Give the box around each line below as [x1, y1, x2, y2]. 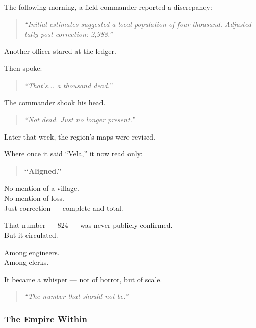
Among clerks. [4, 257, 49, 267]
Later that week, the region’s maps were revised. [4, 131, 156, 142]
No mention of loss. [4, 193, 64, 203]
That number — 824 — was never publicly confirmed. [4, 220, 173, 230]
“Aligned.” [24, 165, 62, 176]
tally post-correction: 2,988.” [24, 29, 113, 39]
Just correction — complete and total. [4, 202, 123, 213]
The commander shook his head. [4, 97, 106, 107]
